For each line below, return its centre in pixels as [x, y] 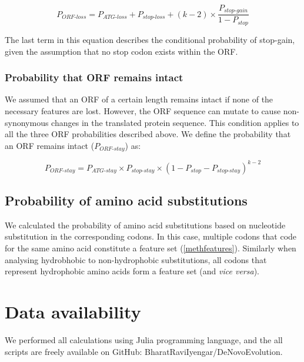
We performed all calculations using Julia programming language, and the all [144, 339]
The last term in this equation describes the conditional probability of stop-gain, [150, 39]
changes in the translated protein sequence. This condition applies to [175, 122]
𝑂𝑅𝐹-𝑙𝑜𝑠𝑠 [74, 17]
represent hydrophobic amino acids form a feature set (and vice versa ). [132, 271]
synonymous [27, 122]
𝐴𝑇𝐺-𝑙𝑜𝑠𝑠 [115, 17]
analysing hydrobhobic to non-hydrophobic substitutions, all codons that [136, 259]
